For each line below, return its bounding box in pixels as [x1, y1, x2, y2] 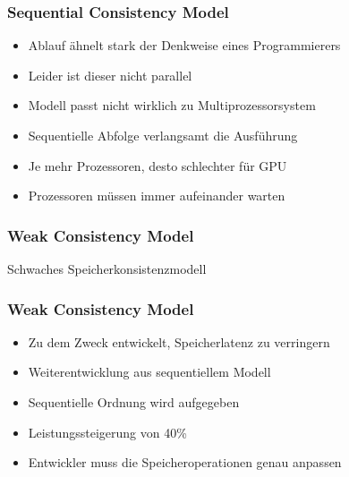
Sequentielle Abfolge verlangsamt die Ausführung [28, 126, 298, 144]
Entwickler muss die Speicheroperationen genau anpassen [28, 453, 342, 472]
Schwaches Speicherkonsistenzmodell [7, 260, 207, 277]
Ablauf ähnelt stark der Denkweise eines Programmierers [28, 36, 341, 55]
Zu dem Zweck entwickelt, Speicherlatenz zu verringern [28, 332, 330, 351]
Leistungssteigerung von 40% [28, 422, 187, 441]
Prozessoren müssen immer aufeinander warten [28, 186, 285, 205]
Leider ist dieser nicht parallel [28, 65, 192, 84]
